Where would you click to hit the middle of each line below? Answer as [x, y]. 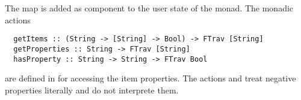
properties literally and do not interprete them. [92, 90]
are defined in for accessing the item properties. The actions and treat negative [150, 78]
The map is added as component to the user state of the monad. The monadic [149, 8]
